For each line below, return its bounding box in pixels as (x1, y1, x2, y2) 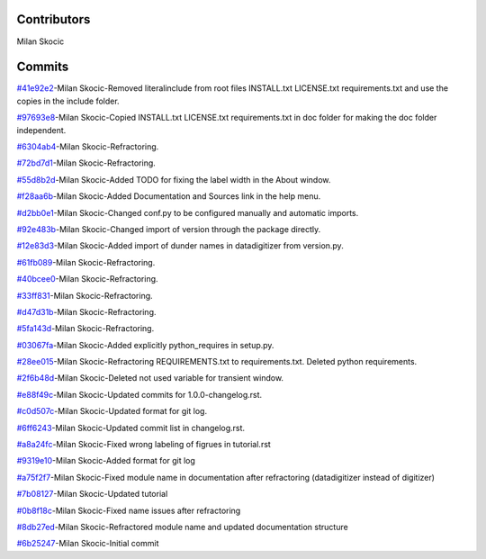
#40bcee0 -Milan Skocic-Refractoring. (16, 274, 158, 284)
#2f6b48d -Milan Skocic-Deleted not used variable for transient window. (16, 373, 283, 383)
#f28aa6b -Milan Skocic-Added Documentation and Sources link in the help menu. (16, 191, 321, 202)
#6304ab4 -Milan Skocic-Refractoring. (16, 140, 159, 152)
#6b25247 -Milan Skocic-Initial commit (16, 538, 159, 549)
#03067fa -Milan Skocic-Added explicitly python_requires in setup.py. (16, 339, 274, 350)
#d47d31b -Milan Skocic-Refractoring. (16, 306, 157, 317)
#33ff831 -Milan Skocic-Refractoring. (16, 290, 153, 301)
